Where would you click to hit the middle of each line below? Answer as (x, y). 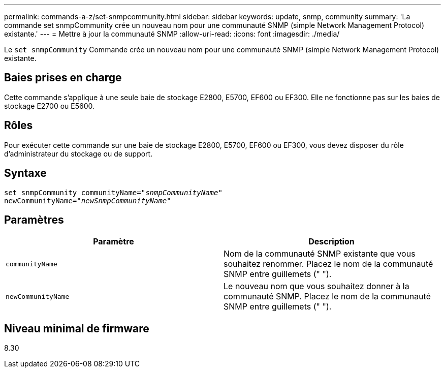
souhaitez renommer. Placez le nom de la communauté (328, 264)
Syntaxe (25, 173)
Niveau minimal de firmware (77, 328)
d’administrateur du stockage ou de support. (78, 153)
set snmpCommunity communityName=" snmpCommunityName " (113, 192)
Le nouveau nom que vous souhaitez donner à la (316, 286)
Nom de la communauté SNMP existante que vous (320, 254)
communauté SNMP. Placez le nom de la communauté (327, 297)
